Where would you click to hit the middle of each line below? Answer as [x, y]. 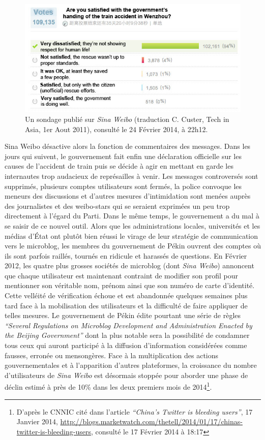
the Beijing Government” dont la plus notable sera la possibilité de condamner [127, 335]
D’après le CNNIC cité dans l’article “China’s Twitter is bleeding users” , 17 [135, 411]
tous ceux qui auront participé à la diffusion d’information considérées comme [126, 345]
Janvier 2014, [37, 421]
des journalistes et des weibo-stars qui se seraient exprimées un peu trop [117, 206]
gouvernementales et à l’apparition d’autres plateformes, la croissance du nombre [131, 365]
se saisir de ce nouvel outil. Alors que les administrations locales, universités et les [132, 225]
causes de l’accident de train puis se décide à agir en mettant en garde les [119, 166]
